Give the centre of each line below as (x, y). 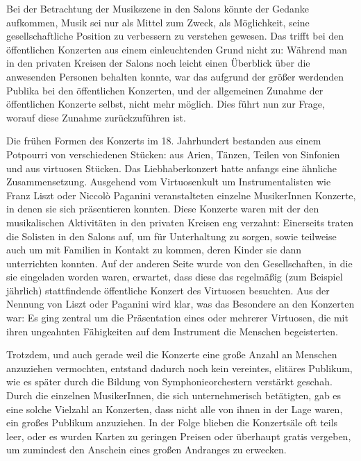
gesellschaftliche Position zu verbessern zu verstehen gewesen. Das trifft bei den (175, 36)
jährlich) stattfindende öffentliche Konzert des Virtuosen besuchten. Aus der (168, 290)
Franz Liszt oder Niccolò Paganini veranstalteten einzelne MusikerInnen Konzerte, (181, 195)
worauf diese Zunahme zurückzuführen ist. (96, 117)
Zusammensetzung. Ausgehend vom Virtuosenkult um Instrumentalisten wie (169, 182)
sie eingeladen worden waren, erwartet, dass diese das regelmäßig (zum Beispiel (175, 277)
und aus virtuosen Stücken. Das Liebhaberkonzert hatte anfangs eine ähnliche (172, 168)
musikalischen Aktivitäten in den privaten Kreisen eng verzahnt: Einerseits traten (180, 222)
